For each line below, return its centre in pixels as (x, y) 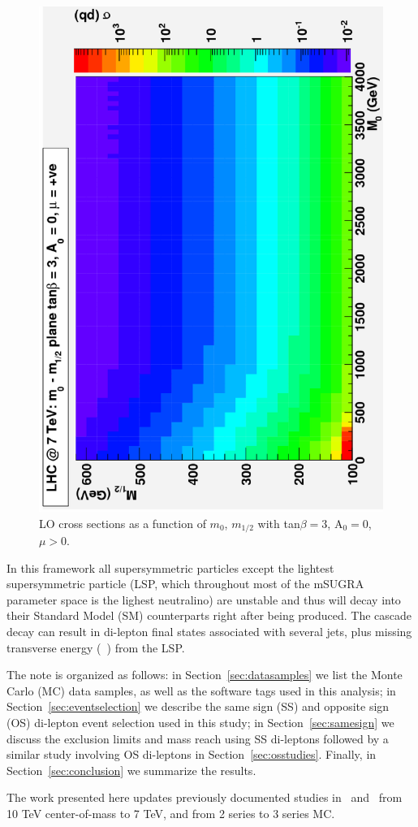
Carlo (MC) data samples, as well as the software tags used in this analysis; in (201, 690)
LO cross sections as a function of (123, 523)
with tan (279, 523)
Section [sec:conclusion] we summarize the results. (131, 770)
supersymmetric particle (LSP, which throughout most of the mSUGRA (185, 584)
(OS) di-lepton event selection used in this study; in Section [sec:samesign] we (200, 722)
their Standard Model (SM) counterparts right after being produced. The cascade (209, 615)
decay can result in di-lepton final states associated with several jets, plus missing (209, 632)
